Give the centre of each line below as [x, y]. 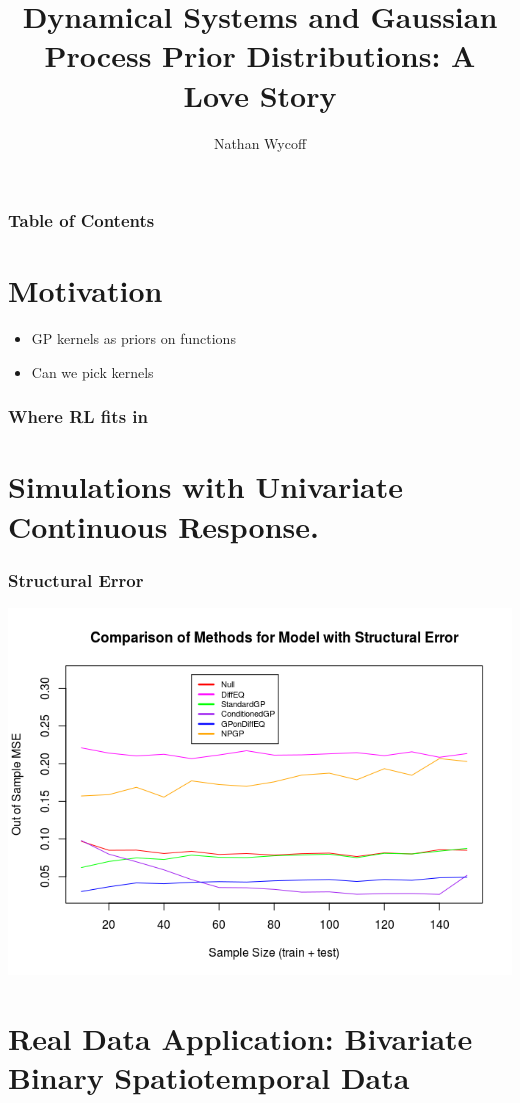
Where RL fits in [78, 416]
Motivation [85, 290]
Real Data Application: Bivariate [240, 1038]
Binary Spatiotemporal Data [209, 1077]
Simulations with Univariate [206, 486]
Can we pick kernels [92, 371]
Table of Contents [81, 220]
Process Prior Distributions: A [260, 55]
